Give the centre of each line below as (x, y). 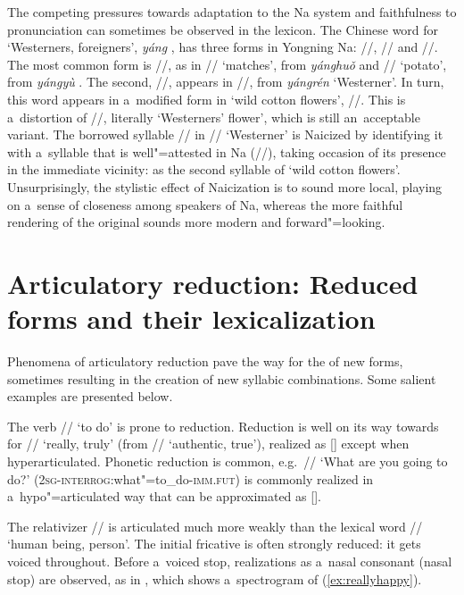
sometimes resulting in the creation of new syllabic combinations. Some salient (222, 378)
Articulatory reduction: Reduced (213, 283)
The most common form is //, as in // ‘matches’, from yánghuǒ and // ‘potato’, (227, 64)
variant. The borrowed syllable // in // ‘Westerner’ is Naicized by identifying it (225, 134)
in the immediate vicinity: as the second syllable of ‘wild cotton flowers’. (204, 169)
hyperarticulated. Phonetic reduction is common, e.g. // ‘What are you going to (228, 461)
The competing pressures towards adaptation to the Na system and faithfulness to (232, 12)
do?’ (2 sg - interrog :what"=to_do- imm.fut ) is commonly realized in (191, 478)
